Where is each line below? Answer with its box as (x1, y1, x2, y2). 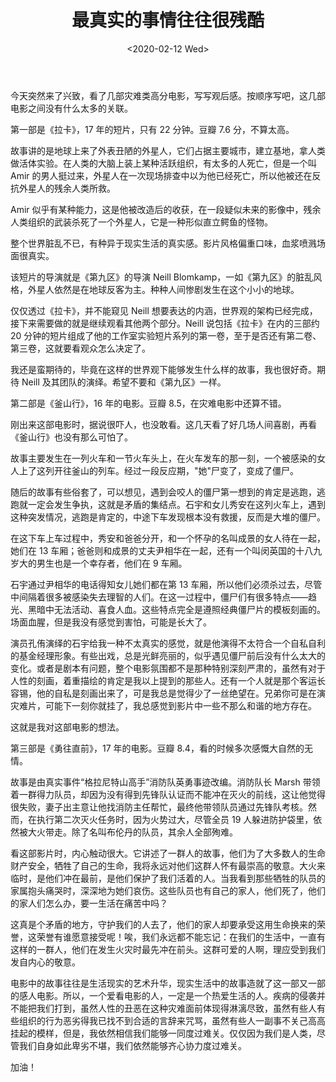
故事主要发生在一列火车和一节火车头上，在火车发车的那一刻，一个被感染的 (10, 452, 317, 464)
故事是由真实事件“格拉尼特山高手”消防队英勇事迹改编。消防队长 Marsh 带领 (10, 776, 321, 788)
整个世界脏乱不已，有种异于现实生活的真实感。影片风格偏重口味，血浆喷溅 (10, 237, 317, 249)
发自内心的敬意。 (10, 956, 81, 968)
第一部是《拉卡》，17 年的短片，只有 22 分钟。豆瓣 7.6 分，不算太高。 (10, 123, 295, 135)
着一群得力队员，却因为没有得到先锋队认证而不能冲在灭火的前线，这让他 (10, 788, 308, 800)
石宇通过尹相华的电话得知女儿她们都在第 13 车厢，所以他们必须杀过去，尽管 (10, 578, 323, 590)
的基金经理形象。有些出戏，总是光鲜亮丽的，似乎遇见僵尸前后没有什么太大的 (10, 649, 326, 661)
